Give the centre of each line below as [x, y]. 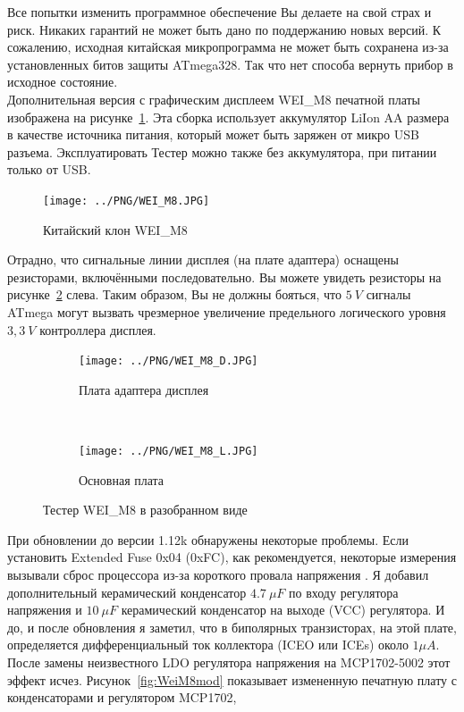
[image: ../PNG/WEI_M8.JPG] [127, 201]
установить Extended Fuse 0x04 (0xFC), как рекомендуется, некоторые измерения [232, 557]
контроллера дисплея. [98, 329]
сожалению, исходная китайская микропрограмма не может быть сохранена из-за [228, 47]
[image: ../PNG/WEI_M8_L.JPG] [169, 451]
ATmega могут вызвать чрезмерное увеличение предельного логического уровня [227, 311]
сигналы [388, 294]
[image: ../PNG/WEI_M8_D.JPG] [169, 361]
